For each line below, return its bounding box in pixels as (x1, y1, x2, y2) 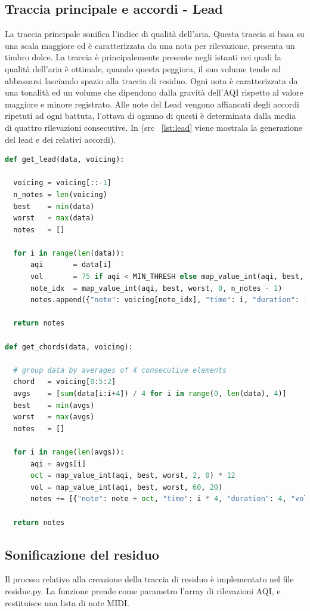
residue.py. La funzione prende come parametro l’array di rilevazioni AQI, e (5, 584, 281, 597)
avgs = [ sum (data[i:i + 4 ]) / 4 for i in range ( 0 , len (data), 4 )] (13, 389, 287, 398)
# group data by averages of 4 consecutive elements (13, 366, 227, 374)
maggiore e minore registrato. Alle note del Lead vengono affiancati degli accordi (5, 97, 299, 110)
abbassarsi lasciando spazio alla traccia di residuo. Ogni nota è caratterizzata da (5, 74, 298, 87)
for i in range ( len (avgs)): (13, 447, 125, 456)
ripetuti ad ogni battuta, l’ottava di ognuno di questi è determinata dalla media (5, 109, 296, 122)
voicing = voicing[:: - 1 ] (13, 179, 112, 188)
